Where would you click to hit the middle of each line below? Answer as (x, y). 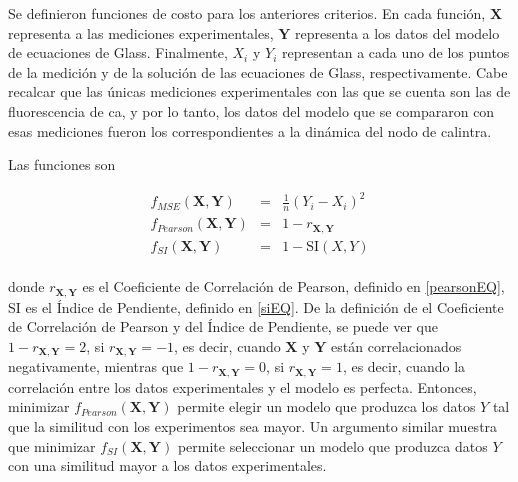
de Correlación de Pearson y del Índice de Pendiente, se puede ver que (223, 326)
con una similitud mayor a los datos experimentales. (167, 465)
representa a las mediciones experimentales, (141, 32)
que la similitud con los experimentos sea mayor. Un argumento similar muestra (253, 425)
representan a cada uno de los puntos (395, 52)
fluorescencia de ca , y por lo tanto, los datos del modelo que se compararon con (251, 110)
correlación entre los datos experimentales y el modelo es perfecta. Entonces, (242, 386)
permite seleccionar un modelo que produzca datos (332, 445)
